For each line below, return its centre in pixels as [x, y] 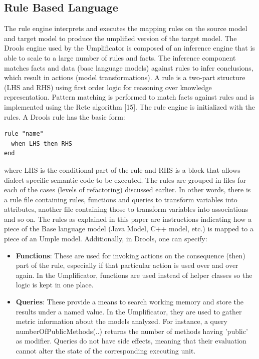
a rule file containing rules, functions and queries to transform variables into [121, 199]
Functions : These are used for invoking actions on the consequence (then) [131, 255]
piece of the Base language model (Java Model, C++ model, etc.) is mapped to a [129, 229]
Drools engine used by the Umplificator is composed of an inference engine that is [129, 48]
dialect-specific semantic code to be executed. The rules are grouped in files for [125, 179]
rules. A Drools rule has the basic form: [65, 116]
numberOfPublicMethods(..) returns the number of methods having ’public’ [132, 331]
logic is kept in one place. [55, 285]
